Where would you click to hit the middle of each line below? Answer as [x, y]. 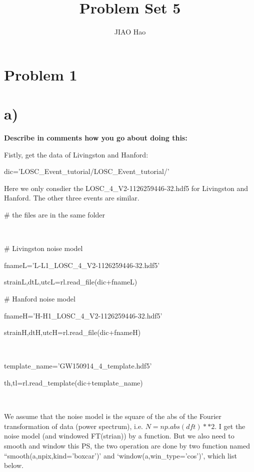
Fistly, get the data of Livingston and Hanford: [76, 154]
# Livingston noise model [43, 248]
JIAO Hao [130, 32]
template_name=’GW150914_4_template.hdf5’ [78, 366]
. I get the [230, 426]
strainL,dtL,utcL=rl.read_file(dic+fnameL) [71, 282]
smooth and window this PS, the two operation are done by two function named [127, 445]
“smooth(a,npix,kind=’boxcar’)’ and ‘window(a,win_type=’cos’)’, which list [120, 455]
